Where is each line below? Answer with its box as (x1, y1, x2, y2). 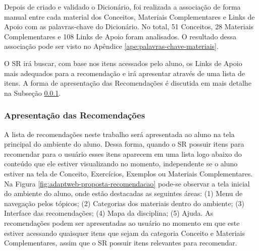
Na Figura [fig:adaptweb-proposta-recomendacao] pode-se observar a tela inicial (4, 178, 250, 189)
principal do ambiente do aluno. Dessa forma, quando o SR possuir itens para (4, 139, 244, 149)
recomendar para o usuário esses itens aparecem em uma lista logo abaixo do (4, 148, 242, 159)
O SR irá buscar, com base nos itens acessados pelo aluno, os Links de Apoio (4, 57, 242, 68)
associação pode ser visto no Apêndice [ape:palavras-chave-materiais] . (4, 41, 219, 51)
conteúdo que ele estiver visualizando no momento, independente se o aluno (4, 158, 238, 169)
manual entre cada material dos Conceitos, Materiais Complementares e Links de (4, 11, 255, 22)
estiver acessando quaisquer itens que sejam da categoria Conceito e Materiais (4, 227, 245, 238)
